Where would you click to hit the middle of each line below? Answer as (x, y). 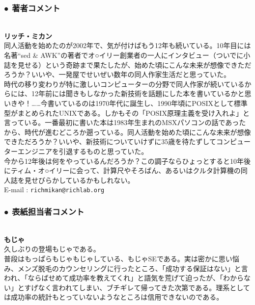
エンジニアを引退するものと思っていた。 (83, 151)
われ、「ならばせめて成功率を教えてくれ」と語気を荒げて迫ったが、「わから (124, 278)
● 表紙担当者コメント (44, 211)
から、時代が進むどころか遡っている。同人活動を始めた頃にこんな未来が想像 (127, 132)
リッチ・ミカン (28, 36)
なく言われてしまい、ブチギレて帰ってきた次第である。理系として (144, 287)
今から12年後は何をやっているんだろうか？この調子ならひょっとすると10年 (124, 161)
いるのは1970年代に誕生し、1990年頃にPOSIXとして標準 (158, 103)
